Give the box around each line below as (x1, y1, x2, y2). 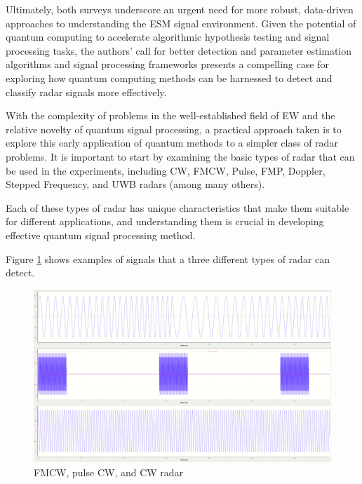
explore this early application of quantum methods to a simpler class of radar (6, 135, 338, 150)
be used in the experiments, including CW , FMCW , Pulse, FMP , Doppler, (6, 163, 326, 177)
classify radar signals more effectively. (6, 84, 167, 99)
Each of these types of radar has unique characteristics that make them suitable (6, 200, 349, 215)
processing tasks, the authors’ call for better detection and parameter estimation (6, 43, 352, 58)
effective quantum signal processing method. (6, 227, 196, 242)
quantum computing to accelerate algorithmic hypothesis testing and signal (6, 29, 330, 44)
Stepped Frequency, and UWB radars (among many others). (6, 177, 265, 191)
